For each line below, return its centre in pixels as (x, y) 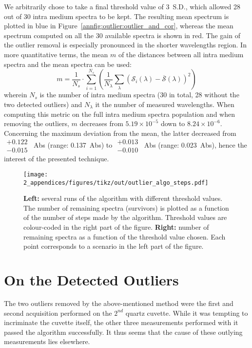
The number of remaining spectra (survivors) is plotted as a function (126, 207)
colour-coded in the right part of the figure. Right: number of (116, 227)
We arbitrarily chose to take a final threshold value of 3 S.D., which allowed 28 (122, 6)
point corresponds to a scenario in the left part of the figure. (114, 246)
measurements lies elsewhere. (47, 341)
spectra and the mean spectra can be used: (68, 64)
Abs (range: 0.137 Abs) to (73, 145)
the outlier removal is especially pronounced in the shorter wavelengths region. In (125, 45)
